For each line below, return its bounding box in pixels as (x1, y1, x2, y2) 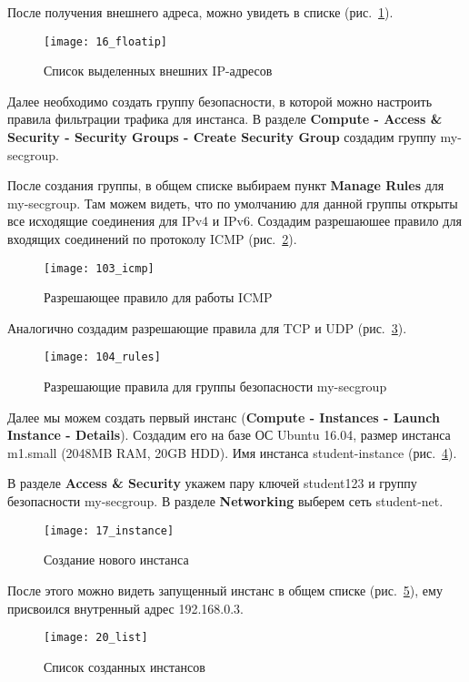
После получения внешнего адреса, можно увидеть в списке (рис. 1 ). (7, 3, 394, 21)
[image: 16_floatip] (44, 35, 168, 48)
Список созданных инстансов (44, 657, 205, 676)
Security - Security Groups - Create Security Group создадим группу (7, 127, 436, 147)
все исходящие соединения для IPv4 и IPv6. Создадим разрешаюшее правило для (7, 211, 462, 230)
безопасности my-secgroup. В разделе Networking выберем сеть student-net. (7, 492, 444, 511)
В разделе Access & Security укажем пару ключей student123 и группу (7, 473, 417, 493)
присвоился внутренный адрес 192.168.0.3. (7, 598, 244, 617)
